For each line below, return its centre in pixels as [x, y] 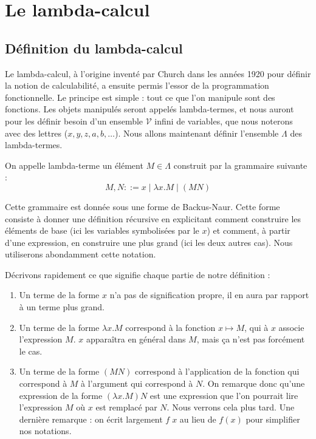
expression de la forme [61, 395]
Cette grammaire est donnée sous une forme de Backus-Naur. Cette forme [143, 206]
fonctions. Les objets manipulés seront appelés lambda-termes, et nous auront [149, 109]
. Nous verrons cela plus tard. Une [231, 407]
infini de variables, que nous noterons [224, 121]
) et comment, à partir [249, 230]
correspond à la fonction [170, 327]
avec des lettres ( [36, 133]
